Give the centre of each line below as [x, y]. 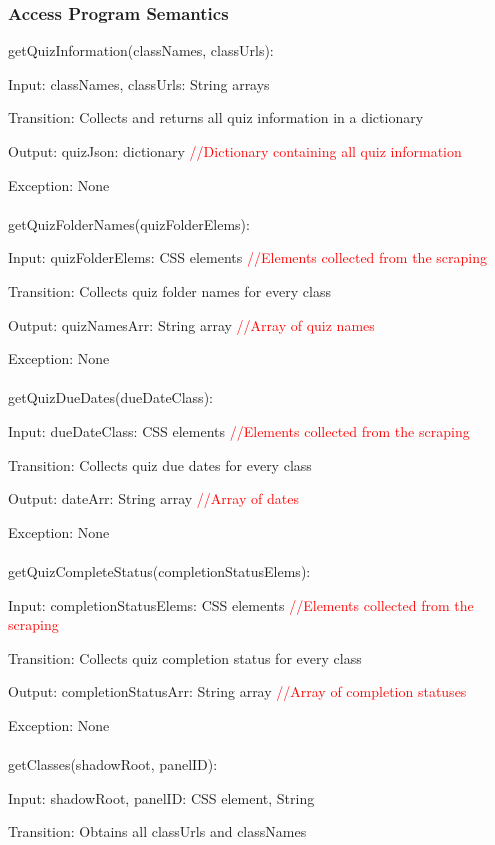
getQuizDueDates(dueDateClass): [110, 397]
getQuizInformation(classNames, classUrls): [141, 50]
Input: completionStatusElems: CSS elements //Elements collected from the [241, 604]
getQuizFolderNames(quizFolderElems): [129, 223]
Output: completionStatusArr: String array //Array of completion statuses [237, 691]
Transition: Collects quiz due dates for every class [160, 464]
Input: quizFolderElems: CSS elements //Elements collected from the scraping [247, 257]
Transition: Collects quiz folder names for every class [169, 290]
